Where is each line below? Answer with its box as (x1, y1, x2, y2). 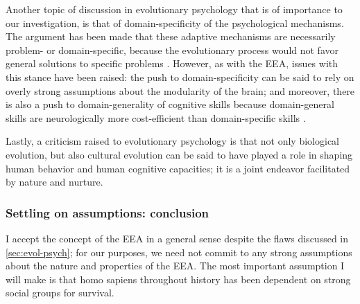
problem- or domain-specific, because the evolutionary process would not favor (6, 42, 339, 57)
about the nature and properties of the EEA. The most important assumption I (6, 258, 345, 273)
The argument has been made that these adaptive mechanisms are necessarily (6, 29, 336, 44)
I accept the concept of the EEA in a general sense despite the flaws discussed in (6, 231, 349, 245)
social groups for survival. (6, 285, 114, 300)
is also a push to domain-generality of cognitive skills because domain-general (6, 97, 334, 111)
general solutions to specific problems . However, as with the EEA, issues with (6, 56, 338, 71)
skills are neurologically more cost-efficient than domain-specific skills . (6, 110, 306, 125)
